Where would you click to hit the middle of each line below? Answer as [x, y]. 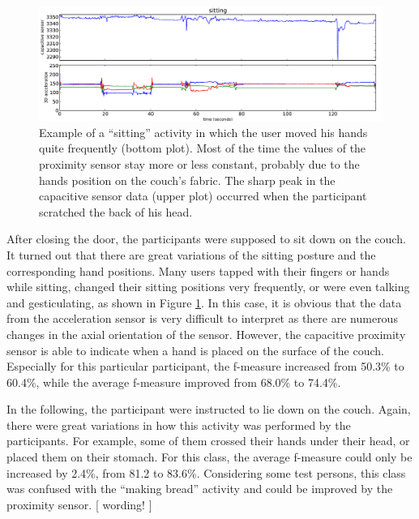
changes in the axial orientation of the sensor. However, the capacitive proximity [206, 334]
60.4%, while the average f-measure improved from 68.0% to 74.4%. [174, 382]
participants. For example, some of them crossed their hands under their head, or [208, 441]
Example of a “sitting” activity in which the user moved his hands [203, 132]
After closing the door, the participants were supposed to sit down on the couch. [206, 239]
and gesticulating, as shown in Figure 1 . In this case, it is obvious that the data [204, 302]
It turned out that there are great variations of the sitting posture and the [191, 254]
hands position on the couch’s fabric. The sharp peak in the [187, 180]
